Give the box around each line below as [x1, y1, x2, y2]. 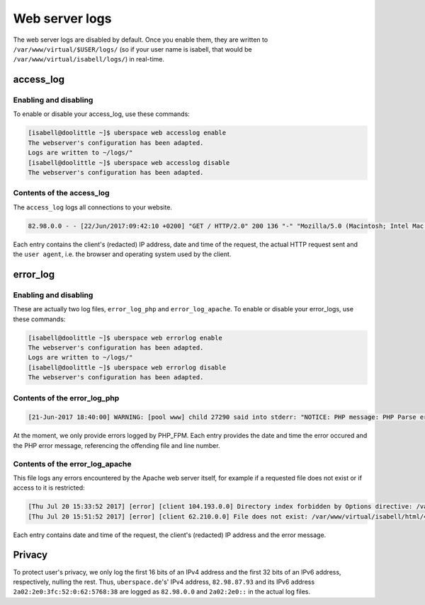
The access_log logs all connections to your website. [13, 202, 173, 212]
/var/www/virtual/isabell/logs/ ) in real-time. [13, 55, 164, 64]
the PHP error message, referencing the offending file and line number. [13, 441, 220, 449]
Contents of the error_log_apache [13, 459, 132, 468]
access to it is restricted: [13, 483, 85, 492]
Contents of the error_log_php [13, 393, 120, 403]
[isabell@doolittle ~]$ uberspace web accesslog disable [28, 159, 230, 166]
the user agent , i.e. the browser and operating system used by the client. [13, 250, 232, 258]
